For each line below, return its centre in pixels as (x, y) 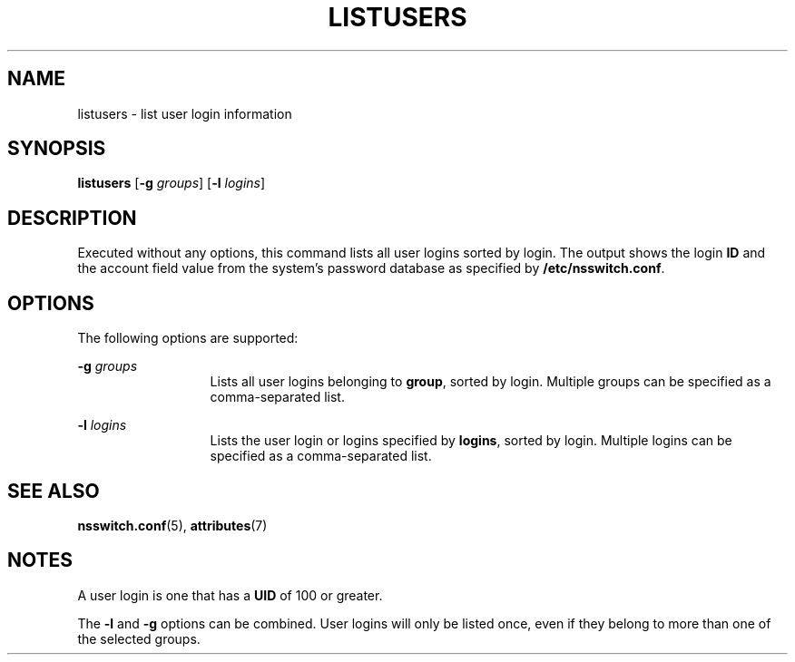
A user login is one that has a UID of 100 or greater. (230, 595)
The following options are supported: (188, 338)
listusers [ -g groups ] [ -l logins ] (172, 183)
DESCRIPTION (72, 218)
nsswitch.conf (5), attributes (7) (172, 525)
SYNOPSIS (57, 149)
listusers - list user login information (185, 113)
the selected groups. (139, 638)
